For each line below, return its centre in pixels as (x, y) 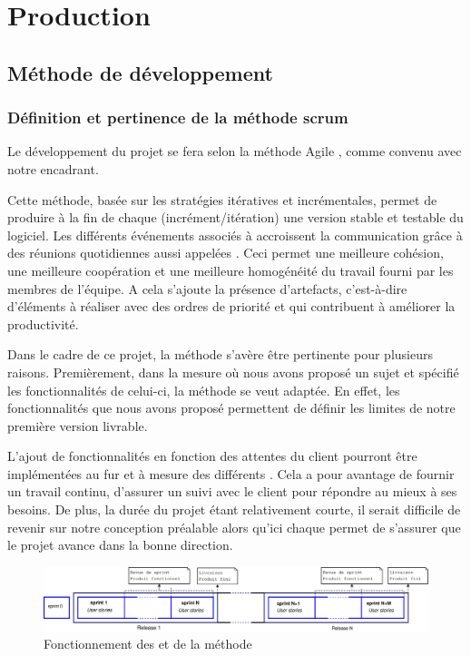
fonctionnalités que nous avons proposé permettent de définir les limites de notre (231, 408)
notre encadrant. (53, 168)
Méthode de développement (140, 72)
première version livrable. (78, 425)
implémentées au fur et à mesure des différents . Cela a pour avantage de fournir (231, 473)
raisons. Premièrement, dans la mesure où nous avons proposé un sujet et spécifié (233, 372)
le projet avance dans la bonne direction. (120, 545)
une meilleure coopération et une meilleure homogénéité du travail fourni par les (231, 270)
